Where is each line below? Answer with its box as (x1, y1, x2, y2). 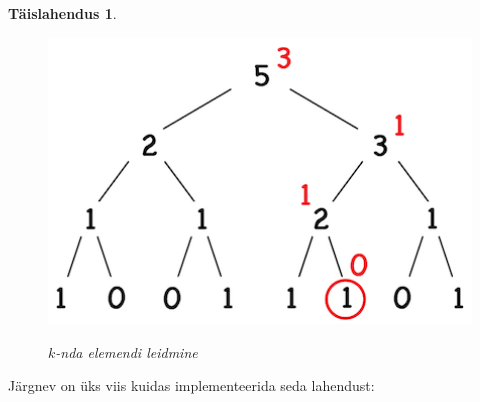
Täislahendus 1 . (8, 3, 117, 23)
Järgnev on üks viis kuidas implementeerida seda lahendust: (8, 375, 375, 396)
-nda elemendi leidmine (55, 341, 198, 362)
